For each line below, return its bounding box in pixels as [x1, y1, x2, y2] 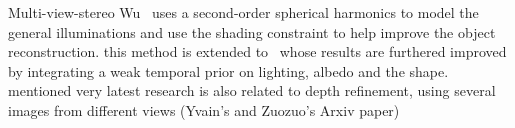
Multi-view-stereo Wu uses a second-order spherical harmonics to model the [8, 2, 479, 22]
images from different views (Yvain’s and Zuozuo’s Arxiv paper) [8, 99, 400, 120]
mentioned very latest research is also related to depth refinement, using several [8, 80, 496, 101]
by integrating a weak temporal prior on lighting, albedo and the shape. [8, 60, 449, 81]
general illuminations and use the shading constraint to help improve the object [8, 21, 496, 42]
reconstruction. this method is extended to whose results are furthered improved [8, 41, 507, 62]
